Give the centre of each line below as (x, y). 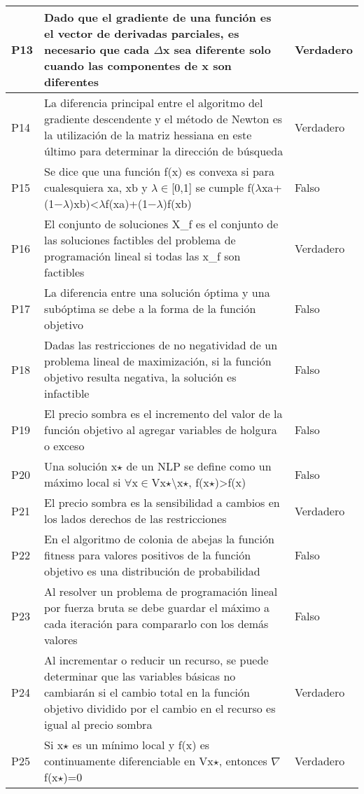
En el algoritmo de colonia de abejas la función (159, 539)
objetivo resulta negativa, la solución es (140, 377)
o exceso (64, 446)
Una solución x (80, 466)
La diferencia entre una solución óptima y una (157, 292)
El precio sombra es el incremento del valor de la (163, 413)
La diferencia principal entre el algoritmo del (153, 103)
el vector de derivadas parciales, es (141, 33)
